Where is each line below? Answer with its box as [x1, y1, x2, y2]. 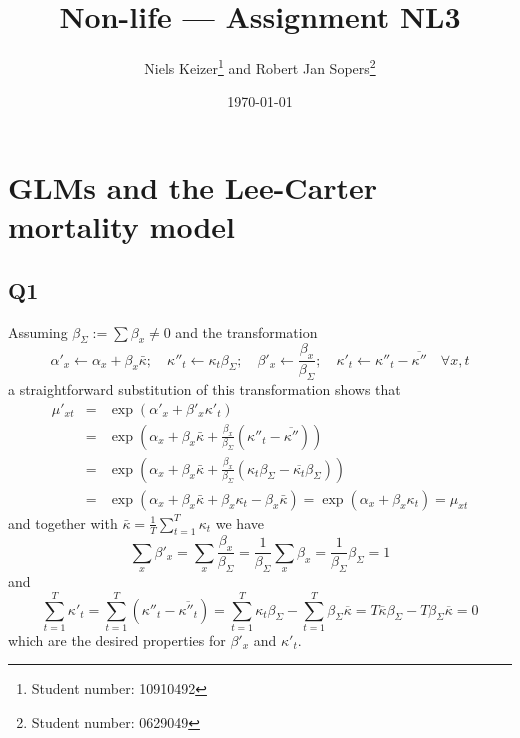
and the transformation [175, 321, 318, 342]
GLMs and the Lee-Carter [8, 166, 378, 207]
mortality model [8, 206, 235, 247]
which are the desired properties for [8, 629, 226, 650]
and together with [8, 512, 118, 533]
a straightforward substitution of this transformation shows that [8, 378, 401, 399]
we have [215, 512, 264, 533]
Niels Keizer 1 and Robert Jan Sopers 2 [144, 55, 376, 78]
